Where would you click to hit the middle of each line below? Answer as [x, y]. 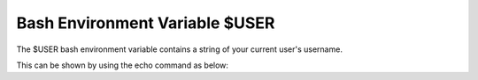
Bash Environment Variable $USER [146, 23]
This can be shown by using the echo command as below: [123, 65]
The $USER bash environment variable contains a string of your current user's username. [179, 49]
